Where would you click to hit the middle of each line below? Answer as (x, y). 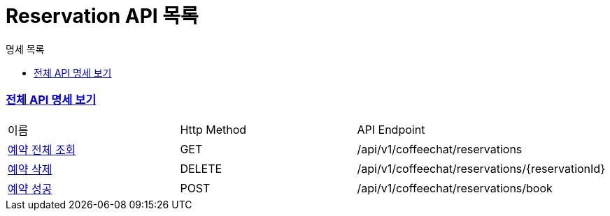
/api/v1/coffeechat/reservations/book (455, 188)
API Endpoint (391, 129)
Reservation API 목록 (102, 16)
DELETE (201, 168)
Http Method (213, 129)
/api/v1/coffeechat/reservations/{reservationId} (481, 168)
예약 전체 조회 (42, 149)
